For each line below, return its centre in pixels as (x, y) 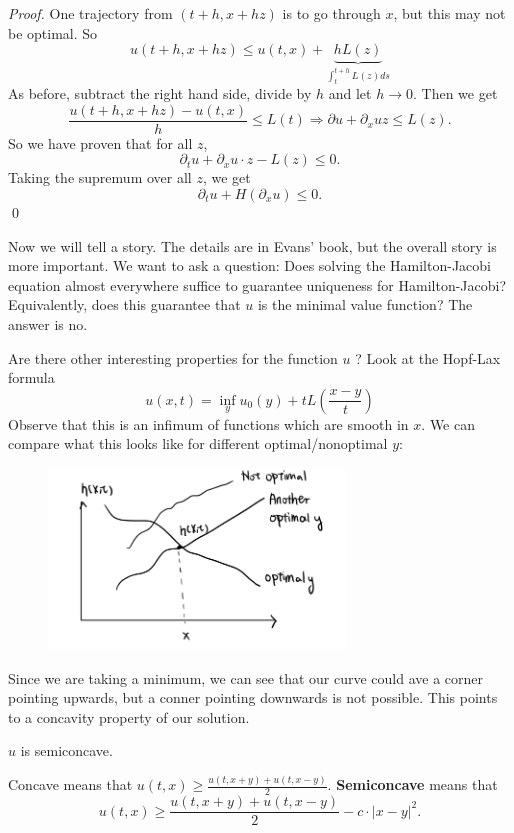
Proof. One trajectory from (90, 13)
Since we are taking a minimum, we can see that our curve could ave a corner (246, 677)
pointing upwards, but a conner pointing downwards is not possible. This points (253, 697)
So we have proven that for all (100, 142)
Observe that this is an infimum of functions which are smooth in (208, 423)
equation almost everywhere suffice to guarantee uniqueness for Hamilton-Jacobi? (257, 284)
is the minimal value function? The (365, 304)
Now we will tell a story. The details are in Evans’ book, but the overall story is (252, 245)
